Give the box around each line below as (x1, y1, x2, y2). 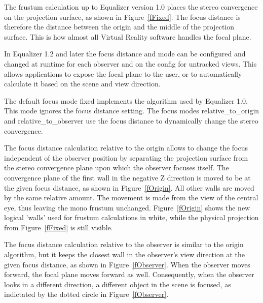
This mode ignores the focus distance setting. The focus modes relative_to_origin (4, 105, 259, 116)
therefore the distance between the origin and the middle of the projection (4, 21, 235, 32)
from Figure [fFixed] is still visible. (4, 222, 113, 232)
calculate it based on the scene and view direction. (4, 78, 161, 89)
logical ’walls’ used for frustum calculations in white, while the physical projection (4, 212, 259, 223)
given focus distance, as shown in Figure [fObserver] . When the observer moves (4, 259, 250, 269)
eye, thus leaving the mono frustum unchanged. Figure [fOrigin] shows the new (4, 202, 250, 213)
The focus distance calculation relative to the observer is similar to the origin (4, 239, 244, 250)
